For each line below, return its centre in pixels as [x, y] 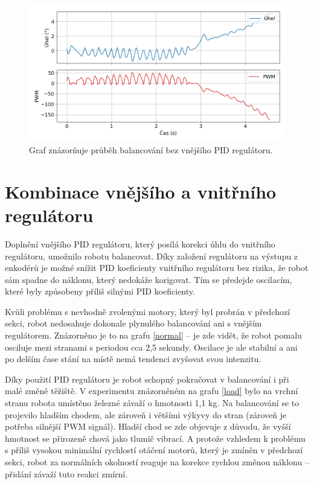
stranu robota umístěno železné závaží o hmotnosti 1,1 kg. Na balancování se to [152, 403]
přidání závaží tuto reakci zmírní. [66, 473]
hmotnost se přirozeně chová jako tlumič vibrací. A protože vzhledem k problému [155, 438]
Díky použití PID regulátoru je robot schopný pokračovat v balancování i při [147, 379]
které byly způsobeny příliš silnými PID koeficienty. [100, 291]
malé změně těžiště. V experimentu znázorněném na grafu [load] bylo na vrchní [152, 391]
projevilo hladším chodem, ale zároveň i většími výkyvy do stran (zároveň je [146, 414]
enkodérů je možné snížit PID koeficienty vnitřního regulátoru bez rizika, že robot [157, 268]
